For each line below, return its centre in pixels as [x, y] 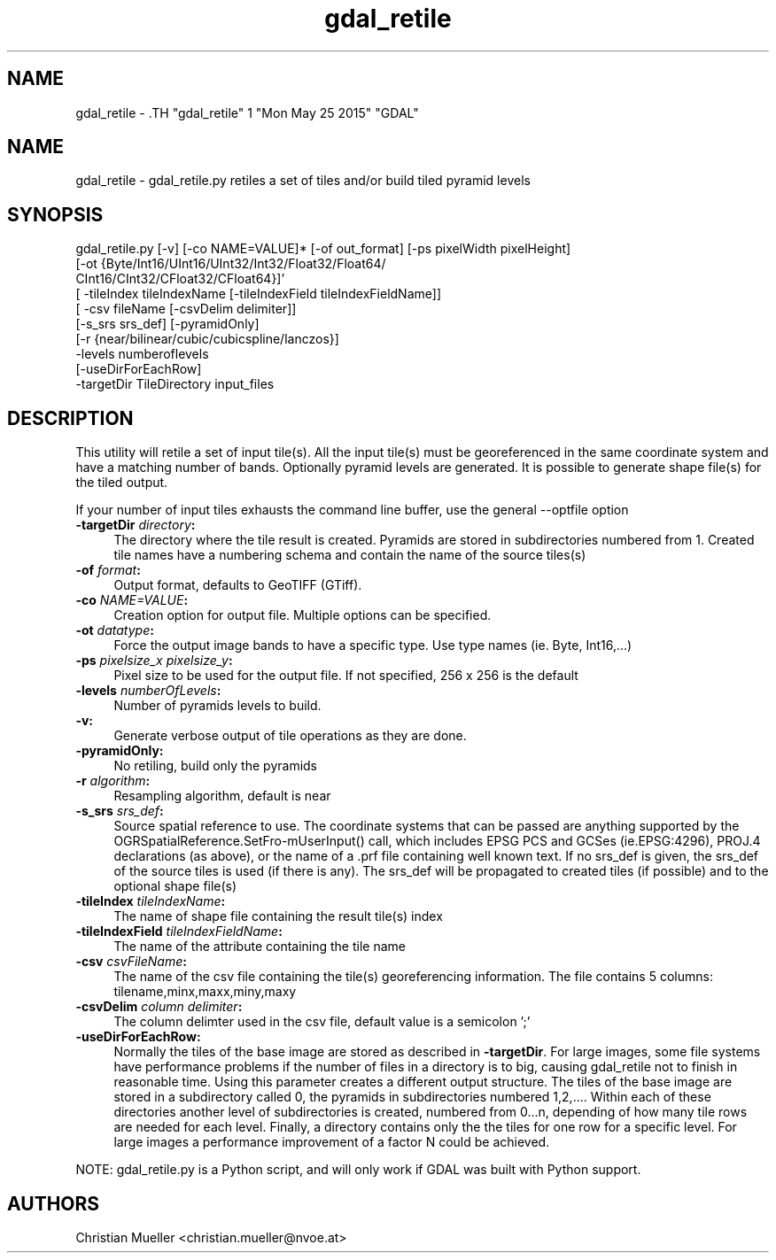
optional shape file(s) [175, 886]
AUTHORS [54, 1203]
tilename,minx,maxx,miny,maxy [205, 992]
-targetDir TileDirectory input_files [175, 384]
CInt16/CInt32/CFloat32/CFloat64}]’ [180, 279]
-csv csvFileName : [131, 962]
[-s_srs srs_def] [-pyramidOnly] [167, 324]
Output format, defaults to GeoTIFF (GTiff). [238, 585]
